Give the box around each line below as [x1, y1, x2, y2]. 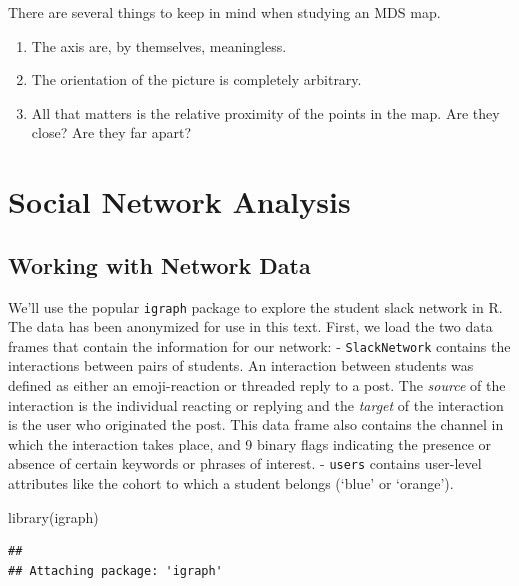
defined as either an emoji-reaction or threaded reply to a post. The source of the [8, 375, 506, 396]
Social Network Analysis [8, 181, 351, 222]
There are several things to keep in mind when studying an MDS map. [8, 2, 441, 22]
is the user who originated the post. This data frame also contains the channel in [8, 414, 504, 435]
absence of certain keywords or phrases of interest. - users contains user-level [8, 453, 482, 474]
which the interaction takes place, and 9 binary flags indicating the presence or [8, 433, 491, 454]
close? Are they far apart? [31, 122, 192, 143]
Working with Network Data [8, 249, 311, 280]
